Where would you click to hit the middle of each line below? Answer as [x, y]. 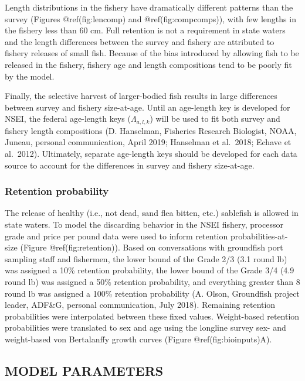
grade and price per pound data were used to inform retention [116, 236]
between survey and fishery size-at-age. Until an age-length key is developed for [148, 107]
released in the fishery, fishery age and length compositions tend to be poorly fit [148, 64]
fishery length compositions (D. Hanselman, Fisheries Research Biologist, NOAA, [151, 130]
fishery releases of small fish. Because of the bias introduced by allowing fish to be [152, 53]
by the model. [30, 76]
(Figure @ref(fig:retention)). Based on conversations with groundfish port [152, 247]
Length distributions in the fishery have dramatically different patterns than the [149, 7]
